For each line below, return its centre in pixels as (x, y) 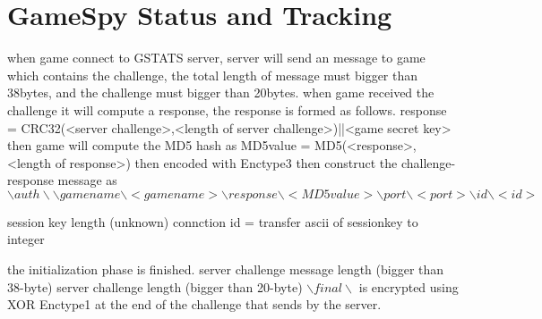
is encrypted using (409, 286)
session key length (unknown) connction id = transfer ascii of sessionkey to (213, 221)
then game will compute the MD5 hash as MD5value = (159, 145)
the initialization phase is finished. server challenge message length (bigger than (226, 269)
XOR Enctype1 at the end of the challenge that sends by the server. (194, 304)
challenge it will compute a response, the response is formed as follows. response (227, 109)
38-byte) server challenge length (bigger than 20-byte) (155, 286)
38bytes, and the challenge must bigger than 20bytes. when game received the (221, 92)
